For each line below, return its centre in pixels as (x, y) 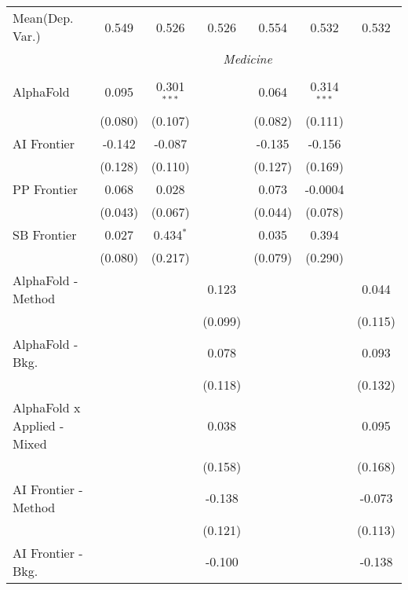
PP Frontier (46, 189)
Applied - (38, 425)
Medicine (248, 59)
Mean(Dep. (43, 18)
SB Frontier (45, 234)
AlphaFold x (47, 407)
